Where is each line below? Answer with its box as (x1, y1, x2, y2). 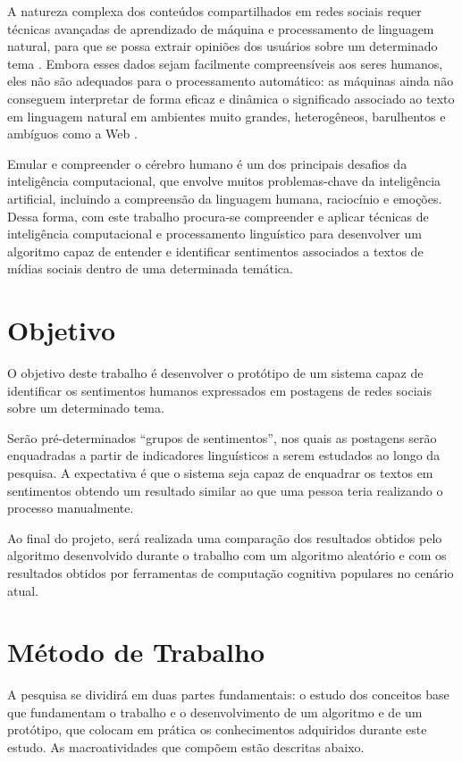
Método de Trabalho (7, 633, 265, 670)
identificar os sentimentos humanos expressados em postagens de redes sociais (7, 381, 433, 399)
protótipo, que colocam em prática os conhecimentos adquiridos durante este (7, 720, 427, 739)
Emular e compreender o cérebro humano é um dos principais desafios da (7, 154, 407, 172)
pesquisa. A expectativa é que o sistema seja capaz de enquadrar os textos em (7, 464, 433, 481)
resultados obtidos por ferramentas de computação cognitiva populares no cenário (7, 563, 454, 582)
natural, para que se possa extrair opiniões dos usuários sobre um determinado (7, 37, 438, 55)
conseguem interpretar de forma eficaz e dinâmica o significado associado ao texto (7, 88, 455, 107)
